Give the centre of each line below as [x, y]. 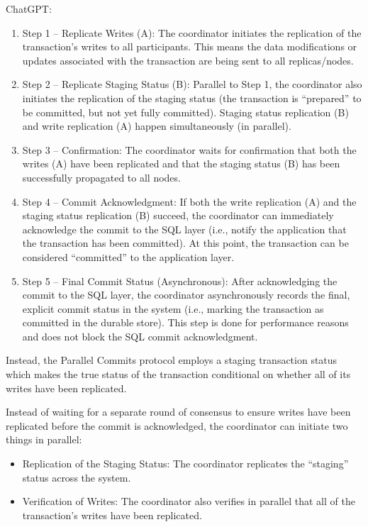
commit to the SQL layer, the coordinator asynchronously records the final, [186, 295]
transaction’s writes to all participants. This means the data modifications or [190, 46]
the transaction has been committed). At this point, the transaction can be [185, 243]
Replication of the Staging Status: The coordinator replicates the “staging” [185, 464]
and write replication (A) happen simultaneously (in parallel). [157, 126]
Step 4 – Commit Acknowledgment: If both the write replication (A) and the [189, 201]
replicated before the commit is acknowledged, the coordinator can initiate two [177, 425]
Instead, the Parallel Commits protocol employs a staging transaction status [172, 360]
